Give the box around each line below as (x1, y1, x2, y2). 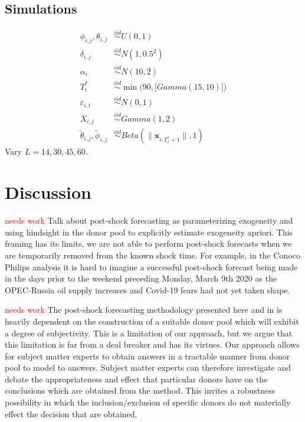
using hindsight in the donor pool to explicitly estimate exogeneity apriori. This (5, 225, 293, 238)
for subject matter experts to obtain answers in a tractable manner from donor (5, 349, 290, 362)
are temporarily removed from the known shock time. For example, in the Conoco (5, 248, 300, 261)
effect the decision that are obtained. (5, 407, 137, 420)
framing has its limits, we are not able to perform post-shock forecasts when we (5, 237, 292, 250)
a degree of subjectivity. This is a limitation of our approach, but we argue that (5, 326, 293, 339)
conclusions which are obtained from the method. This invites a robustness (5, 384, 276, 397)
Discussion (5, 180, 91, 204)
